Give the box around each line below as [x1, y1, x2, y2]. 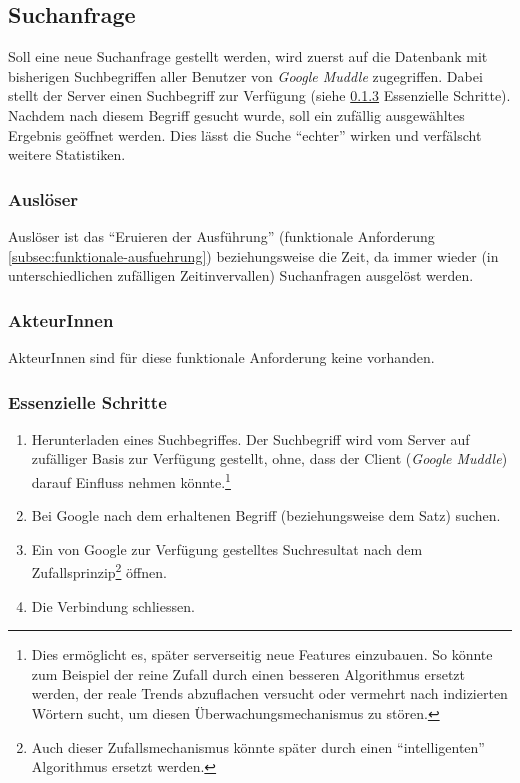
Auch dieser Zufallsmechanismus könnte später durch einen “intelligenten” [31, 736, 485, 757]
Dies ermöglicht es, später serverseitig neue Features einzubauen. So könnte [31, 644, 493, 665]
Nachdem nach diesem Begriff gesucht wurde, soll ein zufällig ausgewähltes [8, 104, 465, 125]
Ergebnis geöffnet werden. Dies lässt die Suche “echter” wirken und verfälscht [8, 124, 482, 145]
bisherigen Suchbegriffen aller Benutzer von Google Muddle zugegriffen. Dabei [8, 65, 483, 86]
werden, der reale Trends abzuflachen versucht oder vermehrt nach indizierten [31, 683, 508, 704]
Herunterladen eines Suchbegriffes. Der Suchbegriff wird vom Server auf [31, 428, 470, 449]
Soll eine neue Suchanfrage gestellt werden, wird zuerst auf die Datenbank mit [8, 46, 488, 67]
